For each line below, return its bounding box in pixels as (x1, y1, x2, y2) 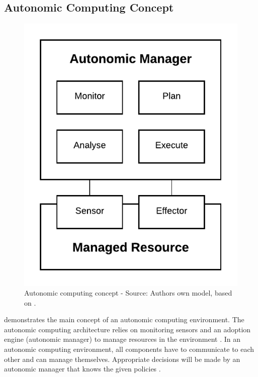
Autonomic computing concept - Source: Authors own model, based (24, 288, 232, 298)
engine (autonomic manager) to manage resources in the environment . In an (4, 334, 241, 344)
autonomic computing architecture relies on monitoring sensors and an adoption (4, 324, 251, 334)
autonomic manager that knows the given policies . (4, 363, 161, 374)
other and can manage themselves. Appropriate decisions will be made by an (4, 353, 240, 364)
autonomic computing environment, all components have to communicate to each (4, 344, 254, 354)
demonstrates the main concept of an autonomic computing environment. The (4, 314, 244, 325)
